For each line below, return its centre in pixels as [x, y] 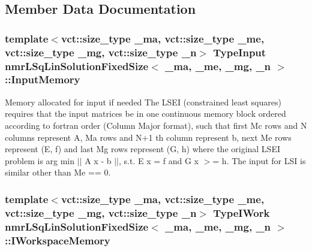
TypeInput [240, 52]
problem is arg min [40, 160]
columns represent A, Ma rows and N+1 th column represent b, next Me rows [148, 137]
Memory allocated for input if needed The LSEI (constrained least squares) [143, 102]
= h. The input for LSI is [259, 160]
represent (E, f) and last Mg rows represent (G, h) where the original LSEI [142, 149]
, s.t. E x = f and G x [159, 160]
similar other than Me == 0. [58, 172]
